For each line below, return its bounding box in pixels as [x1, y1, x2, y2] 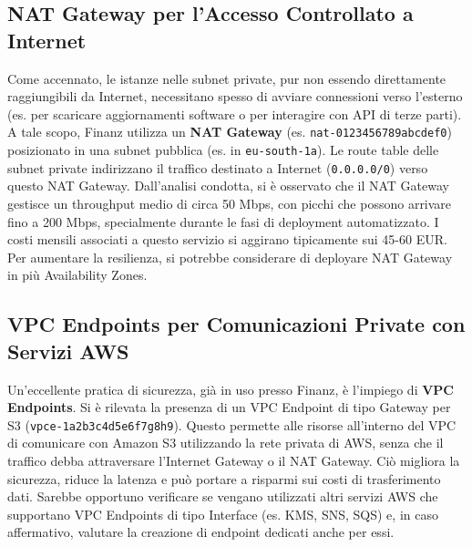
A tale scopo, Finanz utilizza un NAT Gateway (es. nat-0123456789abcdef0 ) [7, 122, 452, 141]
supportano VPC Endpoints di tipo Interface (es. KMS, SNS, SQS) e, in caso [7, 504, 438, 523]
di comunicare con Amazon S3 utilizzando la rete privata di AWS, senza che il [7, 433, 444, 452]
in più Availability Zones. [7, 265, 148, 284]
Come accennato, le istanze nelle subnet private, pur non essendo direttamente [7, 68, 446, 88]
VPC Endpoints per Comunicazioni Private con [7, 310, 466, 338]
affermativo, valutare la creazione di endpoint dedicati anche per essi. [7, 522, 395, 542]
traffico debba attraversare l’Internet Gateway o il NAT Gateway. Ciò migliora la [7, 450, 460, 470]
